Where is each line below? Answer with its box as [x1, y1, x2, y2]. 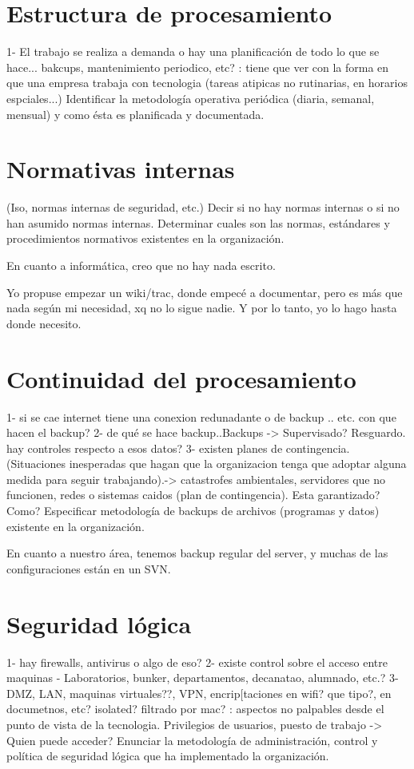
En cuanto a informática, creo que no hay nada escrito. [6, 257, 276, 273]
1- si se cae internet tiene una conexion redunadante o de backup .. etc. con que [6, 408, 396, 425]
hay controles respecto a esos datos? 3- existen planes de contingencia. [6, 439, 350, 456]
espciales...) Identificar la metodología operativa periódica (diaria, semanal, [6, 89, 375, 106]
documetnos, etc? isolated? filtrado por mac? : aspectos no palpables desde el [6, 700, 384, 717]
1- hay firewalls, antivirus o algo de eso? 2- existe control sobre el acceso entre [6, 653, 388, 670]
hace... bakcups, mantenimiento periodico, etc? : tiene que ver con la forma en [6, 58, 389, 75]
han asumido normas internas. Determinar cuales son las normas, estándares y [6, 214, 390, 231]
